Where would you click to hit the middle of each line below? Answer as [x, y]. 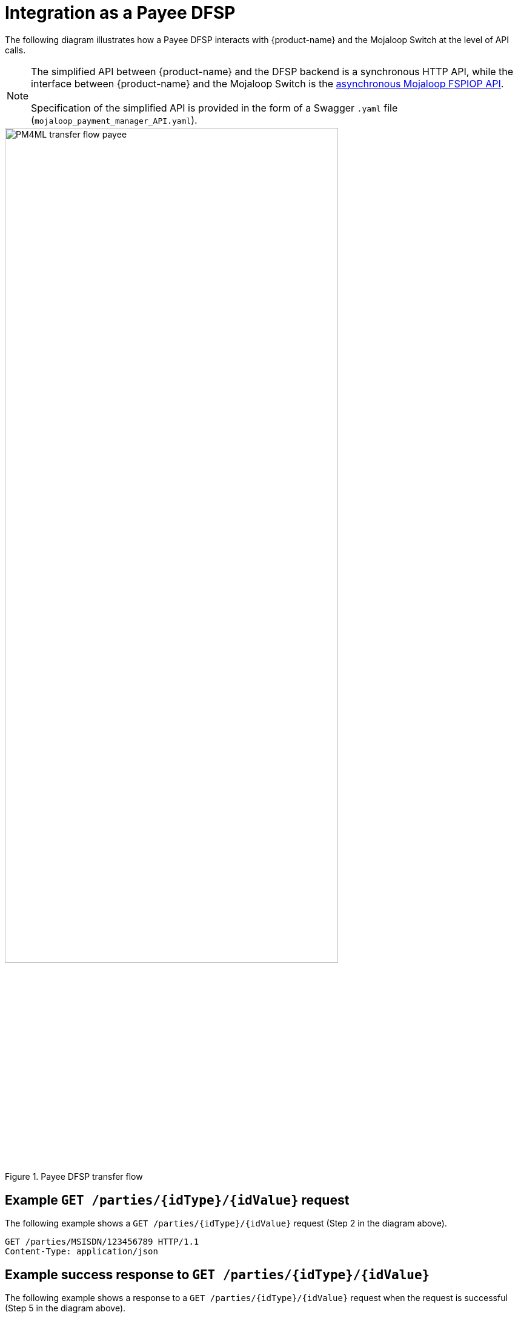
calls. [15, 50]
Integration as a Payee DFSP [120, 13]
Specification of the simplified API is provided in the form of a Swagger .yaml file [214, 108]
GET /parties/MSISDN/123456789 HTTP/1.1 [102, 1242]
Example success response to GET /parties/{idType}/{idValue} [217, 1274]
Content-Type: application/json [81, 1252]
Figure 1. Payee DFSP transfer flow [74, 1177]
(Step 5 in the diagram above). [65, 1308]
